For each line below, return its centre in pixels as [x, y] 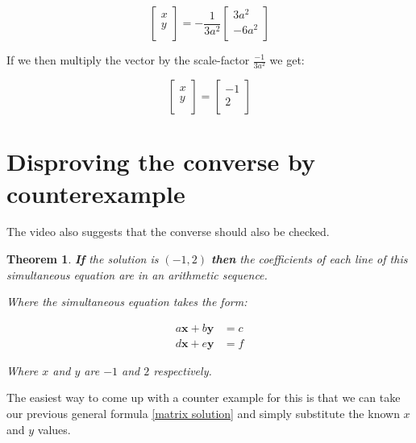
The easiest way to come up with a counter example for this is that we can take [204, 397]
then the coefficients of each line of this [310, 259]
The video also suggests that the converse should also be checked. [168, 232]
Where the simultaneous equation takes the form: [127, 302]
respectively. [183, 370]
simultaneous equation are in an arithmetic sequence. [137, 274]
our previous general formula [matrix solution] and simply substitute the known [203, 414]
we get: [287, 60]
